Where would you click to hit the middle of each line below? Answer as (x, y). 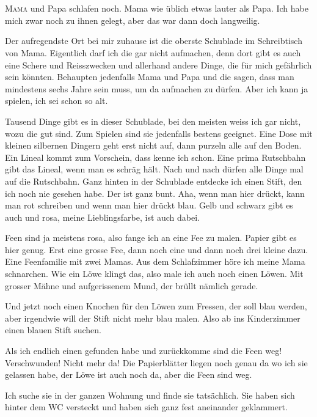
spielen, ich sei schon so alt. (56, 101)
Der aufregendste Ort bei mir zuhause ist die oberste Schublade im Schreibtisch (154, 41)
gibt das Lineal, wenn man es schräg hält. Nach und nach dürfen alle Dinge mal (154, 169)
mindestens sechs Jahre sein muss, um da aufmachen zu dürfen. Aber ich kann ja (157, 88)
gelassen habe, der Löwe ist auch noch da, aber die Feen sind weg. (129, 375)
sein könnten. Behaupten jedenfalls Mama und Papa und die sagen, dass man (150, 77)
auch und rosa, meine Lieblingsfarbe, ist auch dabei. (103, 217)
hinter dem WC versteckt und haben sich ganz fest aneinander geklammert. (146, 407)
